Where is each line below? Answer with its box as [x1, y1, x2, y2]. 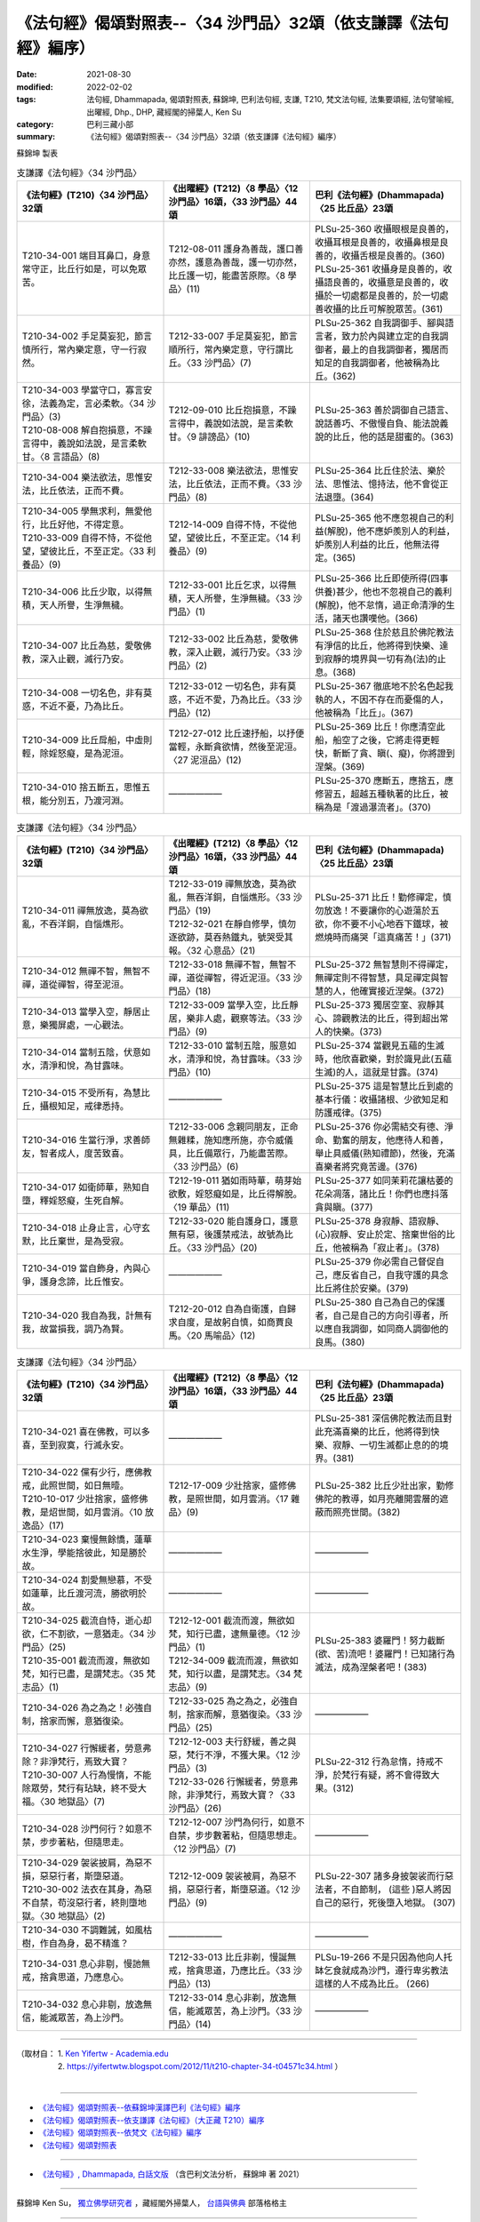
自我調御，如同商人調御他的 [332, 1323, 449, 1335]
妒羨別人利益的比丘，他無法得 [315, 539, 440, 551]
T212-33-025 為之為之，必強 [168, 1695, 289, 1707]
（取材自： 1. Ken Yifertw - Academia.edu [16, 2049, 169, 2059]
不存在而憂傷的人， [368, 693, 449, 706]
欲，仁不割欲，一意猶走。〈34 [21, 1627, 145, 1640]
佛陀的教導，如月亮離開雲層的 [315, 1493, 440, 1506]
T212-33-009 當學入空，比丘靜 [168, 998, 299, 1011]
